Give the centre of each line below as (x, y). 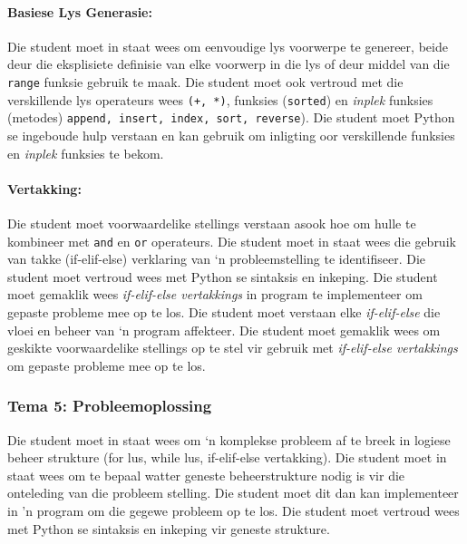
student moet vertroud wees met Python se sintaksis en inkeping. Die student (223, 276)
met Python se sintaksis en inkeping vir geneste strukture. (169, 528)
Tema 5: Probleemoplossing (110, 406)
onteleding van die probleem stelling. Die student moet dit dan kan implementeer (233, 493)
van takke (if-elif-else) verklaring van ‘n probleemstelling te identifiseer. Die (217, 259)
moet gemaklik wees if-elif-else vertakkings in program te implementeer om (215, 294)
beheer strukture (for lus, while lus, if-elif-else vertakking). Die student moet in (227, 457)
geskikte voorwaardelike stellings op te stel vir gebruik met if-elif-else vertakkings (233, 348)
